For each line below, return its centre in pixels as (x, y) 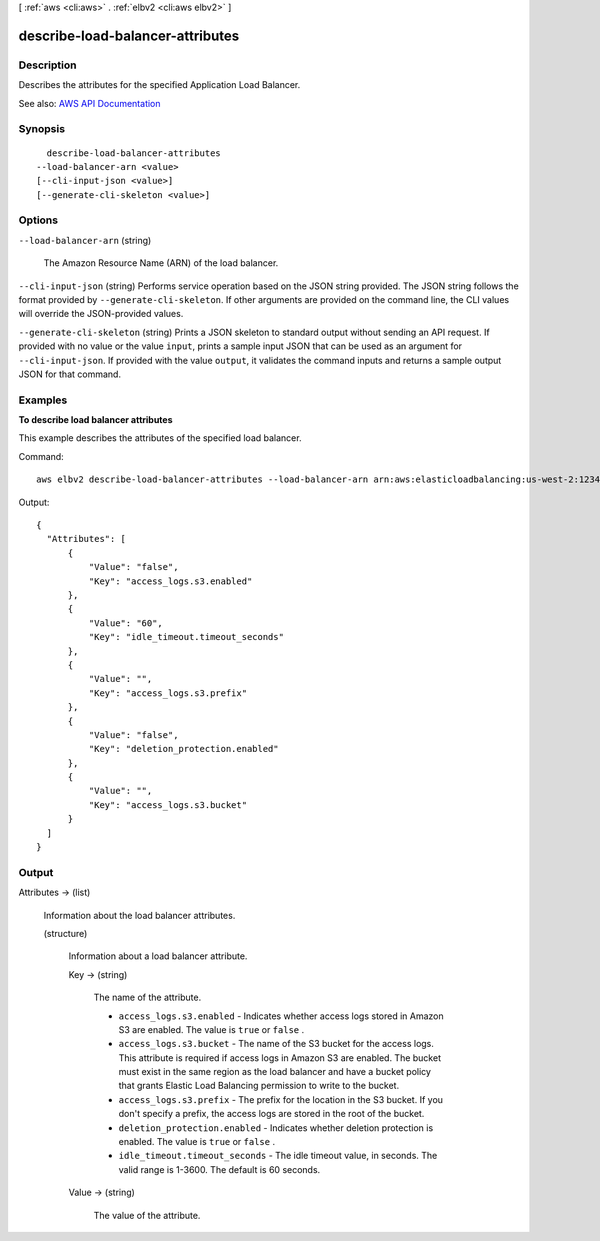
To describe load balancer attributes (96, 420)
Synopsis (41, 129)
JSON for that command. (70, 374)
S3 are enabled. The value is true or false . (211, 1029)
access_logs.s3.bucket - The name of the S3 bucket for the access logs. (276, 1044)
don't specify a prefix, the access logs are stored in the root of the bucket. (271, 1114)
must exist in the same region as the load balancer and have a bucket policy (275, 1072)
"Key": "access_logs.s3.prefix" (168, 693)
